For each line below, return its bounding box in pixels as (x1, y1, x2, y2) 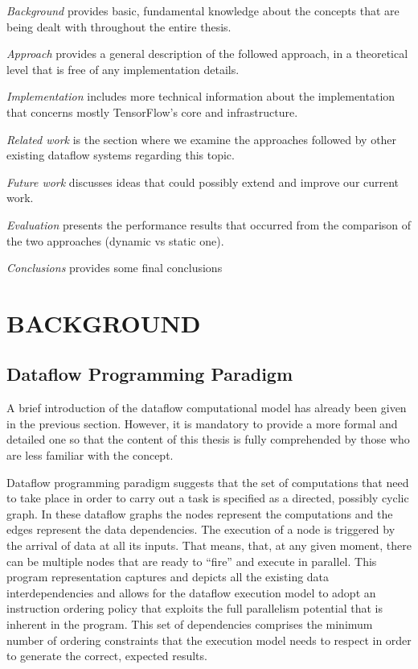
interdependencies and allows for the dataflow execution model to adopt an (6, 584, 376, 601)
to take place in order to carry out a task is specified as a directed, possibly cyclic (6, 489, 409, 506)
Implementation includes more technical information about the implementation (6, 88, 395, 105)
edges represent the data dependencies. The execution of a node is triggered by (6, 521, 395, 538)
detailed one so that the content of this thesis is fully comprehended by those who (6, 431, 410, 448)
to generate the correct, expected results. (6, 647, 207, 664)
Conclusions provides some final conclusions (6, 259, 223, 276)
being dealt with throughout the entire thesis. (6, 18, 232, 35)
